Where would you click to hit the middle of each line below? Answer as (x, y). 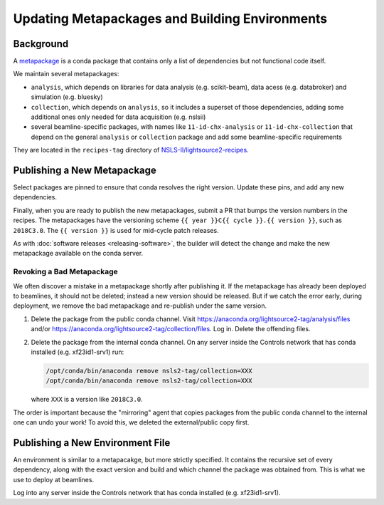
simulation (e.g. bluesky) (67, 97)
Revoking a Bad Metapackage (65, 272)
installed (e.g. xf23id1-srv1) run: (78, 352)
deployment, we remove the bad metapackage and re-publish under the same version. (140, 306)
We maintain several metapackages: (66, 74)
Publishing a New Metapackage (85, 170)
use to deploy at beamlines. (54, 479)
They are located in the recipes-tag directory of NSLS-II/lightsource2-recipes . (131, 150)
